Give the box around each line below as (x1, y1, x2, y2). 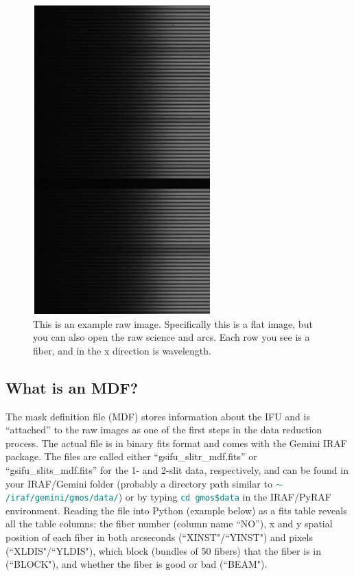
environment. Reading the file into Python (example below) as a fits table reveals (5, 503, 347, 517)
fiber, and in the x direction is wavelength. (33, 343, 211, 357)
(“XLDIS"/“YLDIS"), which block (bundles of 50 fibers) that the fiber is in (5, 543, 321, 557)
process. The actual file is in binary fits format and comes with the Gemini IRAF (5, 435, 347, 450)
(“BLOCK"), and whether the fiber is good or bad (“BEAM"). (5, 557, 268, 571)
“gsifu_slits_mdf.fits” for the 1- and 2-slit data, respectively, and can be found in (5, 462, 349, 477)
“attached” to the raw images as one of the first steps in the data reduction (5, 422, 322, 437)
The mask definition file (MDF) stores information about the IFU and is (5, 409, 310, 423)
